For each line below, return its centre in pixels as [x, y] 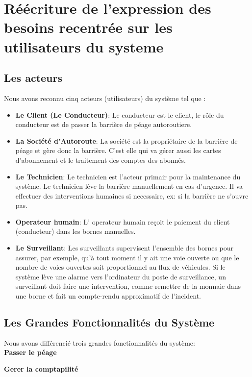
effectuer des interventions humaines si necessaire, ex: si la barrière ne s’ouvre [132, 195]
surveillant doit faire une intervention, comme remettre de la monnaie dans [128, 286]
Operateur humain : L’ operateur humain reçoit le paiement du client [123, 221]
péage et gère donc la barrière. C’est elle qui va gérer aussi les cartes [118, 150]
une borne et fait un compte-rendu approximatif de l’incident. [108, 296]
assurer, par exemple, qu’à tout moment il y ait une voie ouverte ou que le [127, 257]
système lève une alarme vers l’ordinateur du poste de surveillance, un [121, 276]
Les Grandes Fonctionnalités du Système [109, 322]
